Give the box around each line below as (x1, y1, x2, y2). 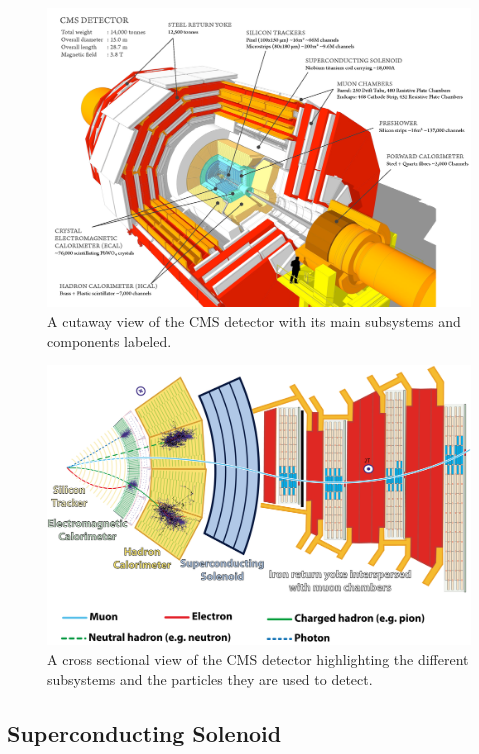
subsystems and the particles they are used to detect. (47, 668, 373, 689)
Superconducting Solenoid (7, 717, 282, 748)
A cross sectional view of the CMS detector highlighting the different (47, 649, 469, 670)
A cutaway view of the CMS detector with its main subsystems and (47, 310, 461, 331)
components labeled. (47, 330, 172, 351)
